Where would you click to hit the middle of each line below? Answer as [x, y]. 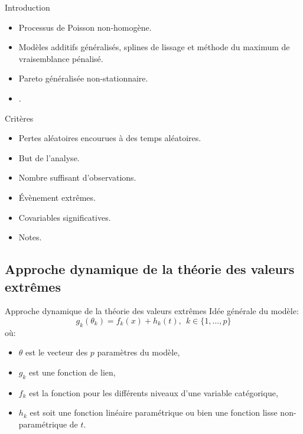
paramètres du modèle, [139, 352]
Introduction [27, 7]
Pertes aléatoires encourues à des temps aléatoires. [110, 138]
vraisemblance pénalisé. [61, 58]
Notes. [30, 237]
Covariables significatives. [65, 217]
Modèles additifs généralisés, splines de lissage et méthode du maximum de [154, 47]
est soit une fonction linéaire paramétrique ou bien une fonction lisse [154, 412]
